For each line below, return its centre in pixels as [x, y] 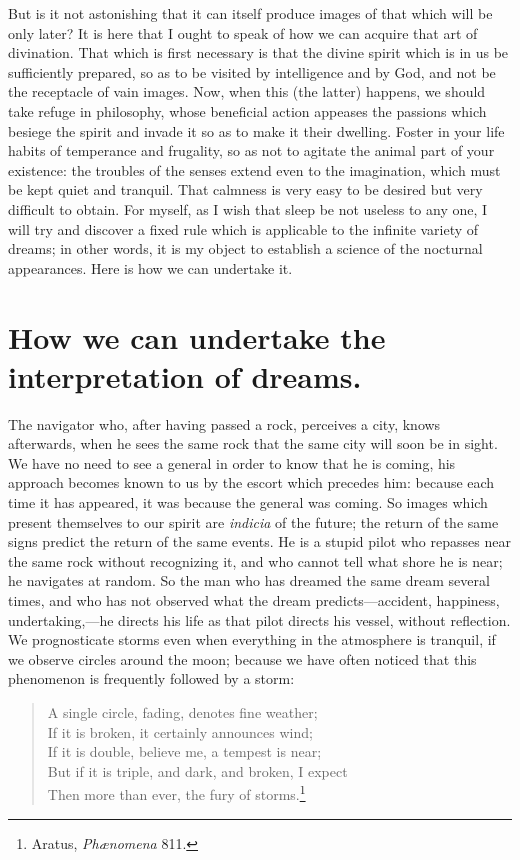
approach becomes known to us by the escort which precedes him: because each [251, 482]
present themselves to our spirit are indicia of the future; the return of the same [253, 521]
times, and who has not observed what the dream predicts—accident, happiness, [254, 599]
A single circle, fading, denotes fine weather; [182, 711]
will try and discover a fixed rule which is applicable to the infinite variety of [243, 228]
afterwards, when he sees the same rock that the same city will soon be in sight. [253, 443]
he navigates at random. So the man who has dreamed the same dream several [249, 580]
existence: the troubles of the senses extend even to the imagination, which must [254, 169]
